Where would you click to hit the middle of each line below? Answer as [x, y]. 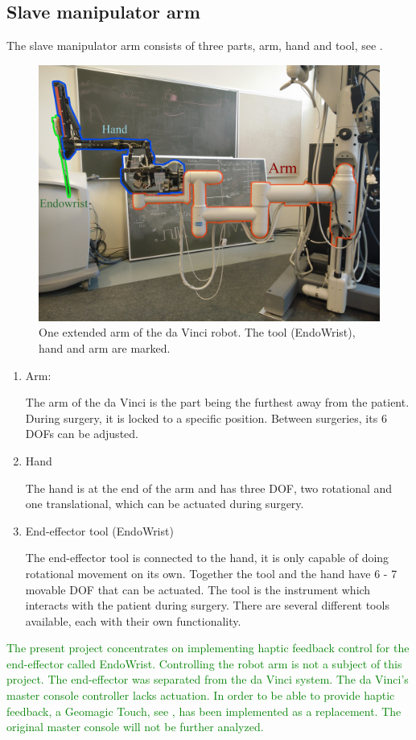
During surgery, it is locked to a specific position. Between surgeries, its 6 [206, 418]
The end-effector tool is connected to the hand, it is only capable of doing [207, 558]
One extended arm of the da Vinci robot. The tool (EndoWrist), [197, 332]
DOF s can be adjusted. [82, 434]
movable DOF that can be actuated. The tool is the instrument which [198, 589]
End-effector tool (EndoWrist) [99, 530]
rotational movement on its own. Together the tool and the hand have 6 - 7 [211, 573]
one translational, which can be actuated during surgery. [165, 504]
